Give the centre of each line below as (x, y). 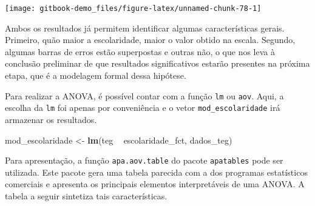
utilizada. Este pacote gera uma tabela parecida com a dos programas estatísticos (156, 172)
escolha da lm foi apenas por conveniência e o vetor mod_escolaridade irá (143, 108)
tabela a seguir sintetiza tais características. (86, 195)
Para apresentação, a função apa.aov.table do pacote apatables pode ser (144, 160)
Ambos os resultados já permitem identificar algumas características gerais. (145, 28)
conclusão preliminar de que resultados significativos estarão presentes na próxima (157, 63)
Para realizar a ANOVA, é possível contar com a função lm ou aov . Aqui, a (144, 95)
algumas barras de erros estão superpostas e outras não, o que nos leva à (140, 51)
